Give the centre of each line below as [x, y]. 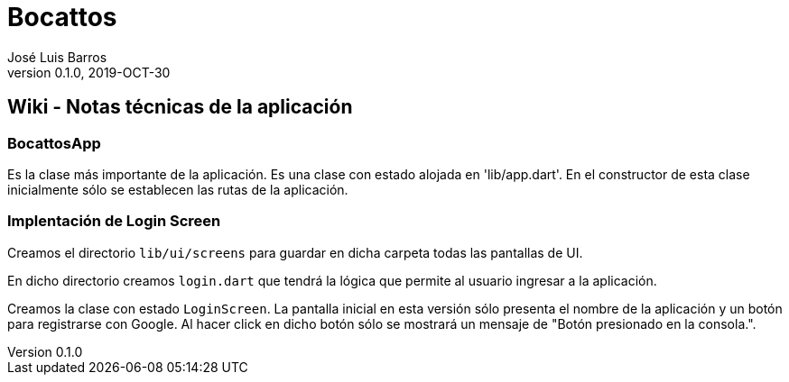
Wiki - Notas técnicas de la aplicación [180, 107]
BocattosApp [54, 143]
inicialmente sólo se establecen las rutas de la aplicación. [178, 189]
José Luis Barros [57, 57]
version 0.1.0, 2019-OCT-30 [89, 72]
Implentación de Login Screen [114, 221]
